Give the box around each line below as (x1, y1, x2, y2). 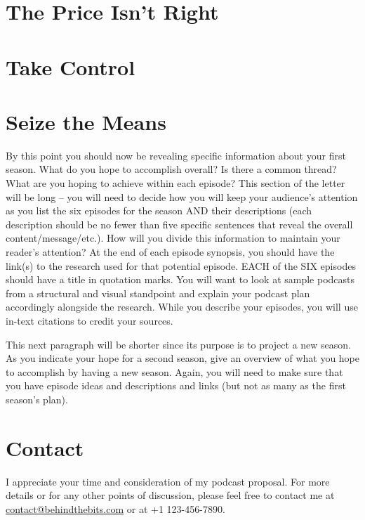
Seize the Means (6, 107, 166, 136)
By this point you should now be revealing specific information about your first (6, 148, 346, 162)
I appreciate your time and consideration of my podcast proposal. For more (6, 474, 330, 488)
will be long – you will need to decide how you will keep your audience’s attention (6, 189, 358, 204)
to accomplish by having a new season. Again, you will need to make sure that (6, 364, 343, 379)
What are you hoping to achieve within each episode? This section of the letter (6, 176, 345, 190)
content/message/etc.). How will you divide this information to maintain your (6, 230, 340, 245)
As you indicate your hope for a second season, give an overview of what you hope (6, 351, 360, 365)
